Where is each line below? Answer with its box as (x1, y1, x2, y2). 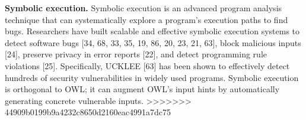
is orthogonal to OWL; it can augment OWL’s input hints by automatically (5, 83, 280, 95)
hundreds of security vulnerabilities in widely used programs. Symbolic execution (5, 71, 299, 83)
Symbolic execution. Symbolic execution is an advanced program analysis (5, 2, 282, 14)
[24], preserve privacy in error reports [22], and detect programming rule (5, 48, 267, 60)
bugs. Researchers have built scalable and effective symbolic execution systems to (5, 25, 300, 37)
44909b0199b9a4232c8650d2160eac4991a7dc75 (5, 106, 171, 118)
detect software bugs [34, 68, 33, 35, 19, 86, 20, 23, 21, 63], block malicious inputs (5, 36, 301, 48)
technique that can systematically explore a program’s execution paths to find (5, 13, 288, 25)
